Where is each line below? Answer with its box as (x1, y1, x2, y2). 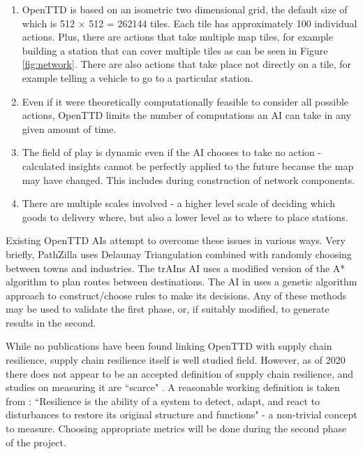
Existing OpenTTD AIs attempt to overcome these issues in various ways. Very (6, 233, 346, 248)
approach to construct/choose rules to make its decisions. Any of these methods (6, 288, 347, 302)
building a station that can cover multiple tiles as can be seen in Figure (22, 43, 328, 57)
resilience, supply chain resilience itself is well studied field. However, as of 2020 (6, 353, 346, 367)
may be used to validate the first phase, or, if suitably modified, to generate (6, 302, 329, 316)
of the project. (6, 434, 66, 449)
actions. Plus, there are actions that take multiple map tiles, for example (22, 29, 333, 44)
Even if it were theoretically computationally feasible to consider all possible (22, 94, 349, 108)
